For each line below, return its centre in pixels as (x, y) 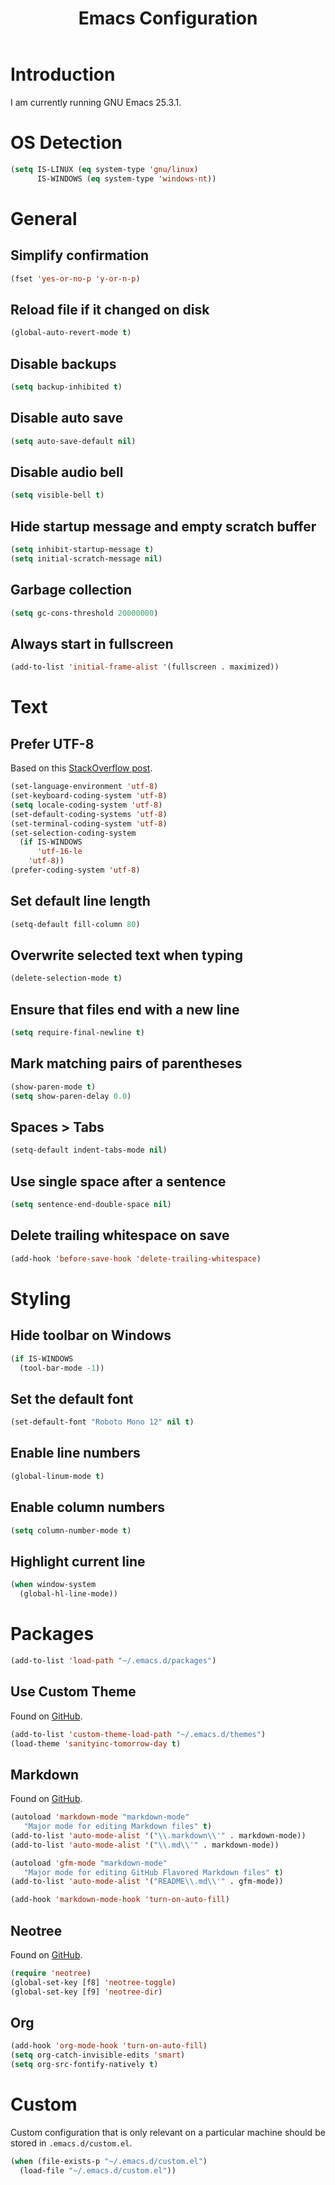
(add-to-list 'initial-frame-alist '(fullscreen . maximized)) (145, 667)
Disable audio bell (67, 472)
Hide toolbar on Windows (91, 1335)
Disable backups (63, 363)
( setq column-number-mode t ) (71, 1530)
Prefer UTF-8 (52, 743)
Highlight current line (78, 1561)
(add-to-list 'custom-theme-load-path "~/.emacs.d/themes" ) (138, 1734)
